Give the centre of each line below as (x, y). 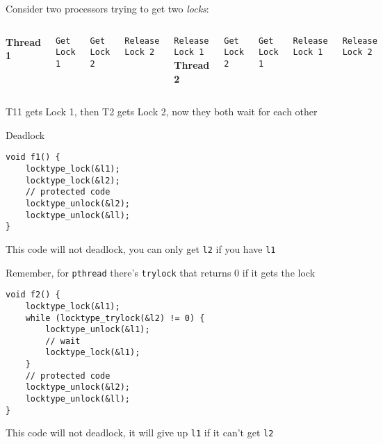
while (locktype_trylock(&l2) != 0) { (115, 318)
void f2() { (33, 295)
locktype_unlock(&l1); (98, 330)
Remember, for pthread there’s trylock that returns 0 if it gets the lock (161, 272)
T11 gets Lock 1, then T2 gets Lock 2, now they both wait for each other (162, 112)
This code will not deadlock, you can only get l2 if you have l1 (141, 248)
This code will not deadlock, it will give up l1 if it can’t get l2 (140, 433)
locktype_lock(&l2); (73, 180)
